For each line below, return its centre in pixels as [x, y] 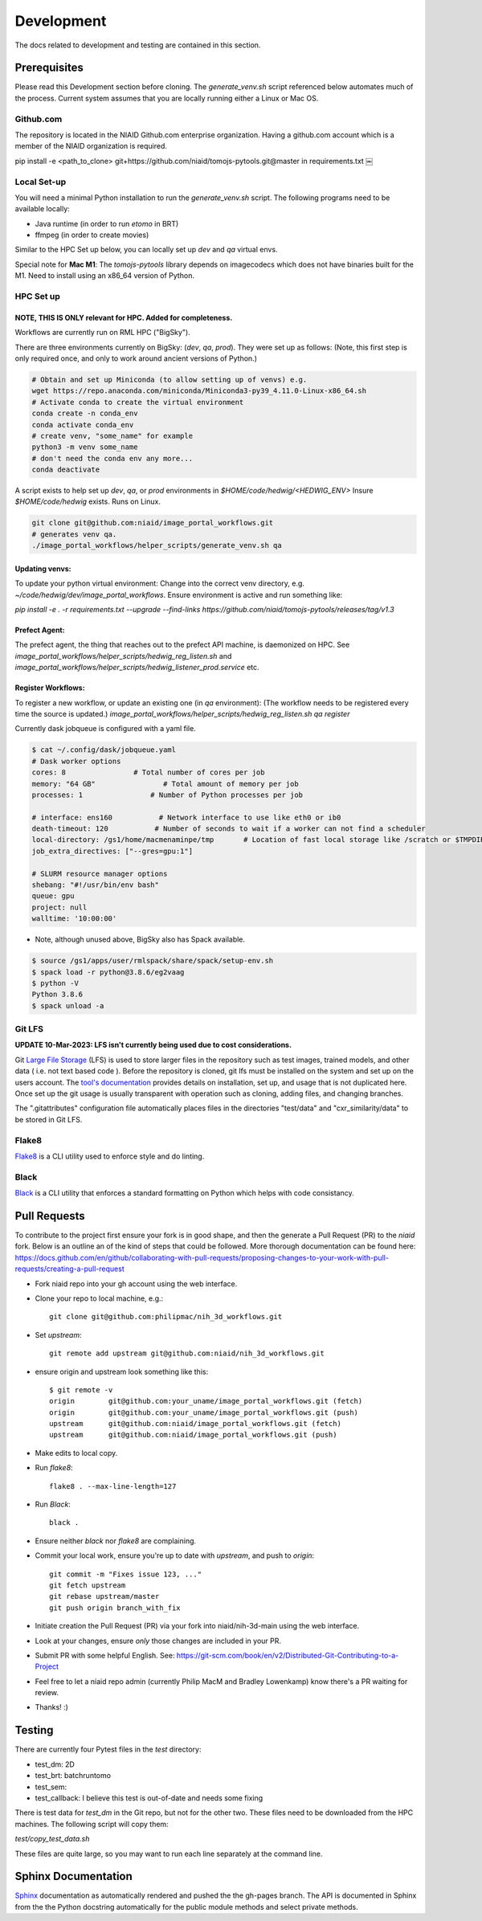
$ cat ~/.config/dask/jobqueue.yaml [104, 750]
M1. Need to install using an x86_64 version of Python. [104, 276]
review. [47, 1693]
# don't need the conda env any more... [112, 458]
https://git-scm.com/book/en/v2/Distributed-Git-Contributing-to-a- [288, 1655]
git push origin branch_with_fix [115, 1608]
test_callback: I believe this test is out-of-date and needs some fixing [149, 1798]
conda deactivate [66, 470]
